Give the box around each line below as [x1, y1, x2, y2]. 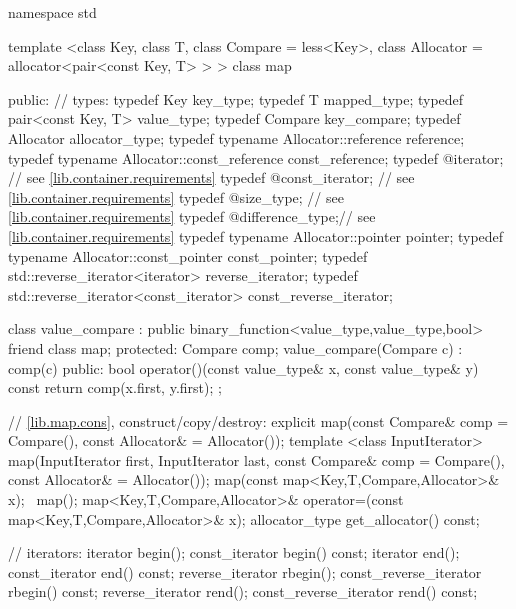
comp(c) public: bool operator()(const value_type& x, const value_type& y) [8, 357, 479, 378]
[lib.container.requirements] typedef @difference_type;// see [8, 206, 376, 227]
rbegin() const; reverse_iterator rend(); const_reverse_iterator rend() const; [8, 581, 478, 602]
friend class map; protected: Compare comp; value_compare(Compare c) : [8, 337, 463, 358]
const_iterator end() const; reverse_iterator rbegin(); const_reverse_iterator [8, 561, 482, 582]
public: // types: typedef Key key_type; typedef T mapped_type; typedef [8, 88, 464, 109]
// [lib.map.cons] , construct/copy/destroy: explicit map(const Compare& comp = [8, 410, 509, 431]
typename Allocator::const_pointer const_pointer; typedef [8, 245, 368, 266]
